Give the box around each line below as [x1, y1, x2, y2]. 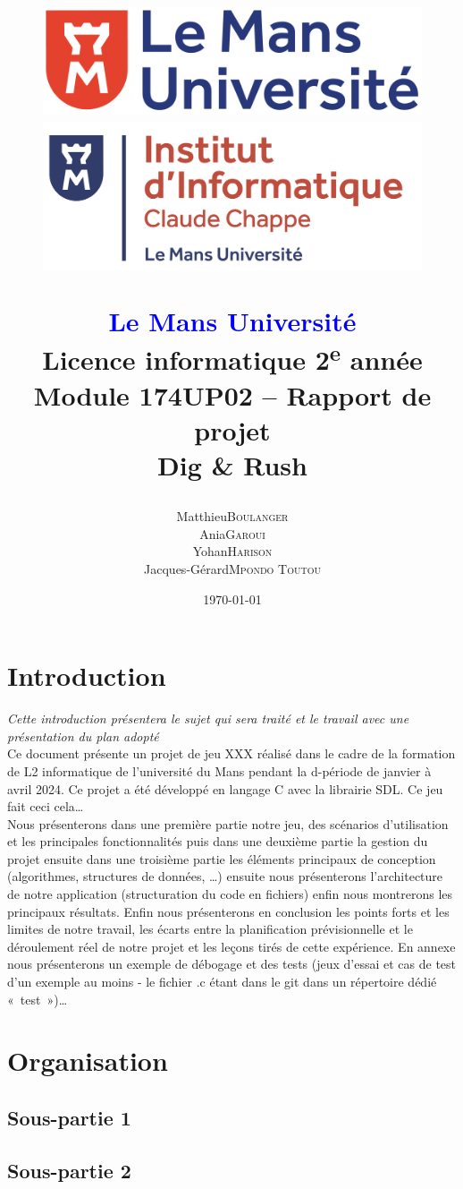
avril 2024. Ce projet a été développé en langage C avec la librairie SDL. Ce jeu [7, 779, 443, 798]
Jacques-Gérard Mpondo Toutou [144, 560, 321, 577]
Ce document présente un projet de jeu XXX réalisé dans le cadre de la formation [7, 744, 456, 763]
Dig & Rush [157, 447, 307, 483]
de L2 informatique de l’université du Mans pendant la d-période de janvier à [7, 761, 432, 780]
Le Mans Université [108, 302, 357, 338]
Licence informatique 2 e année [42, 338, 423, 378]
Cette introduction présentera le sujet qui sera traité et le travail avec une [7, 709, 409, 728]
